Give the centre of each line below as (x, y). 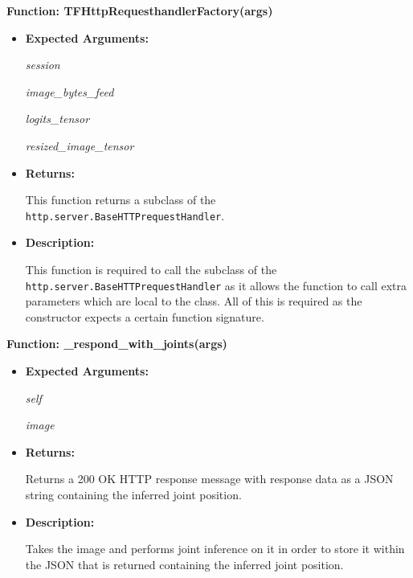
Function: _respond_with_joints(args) (117, 344)
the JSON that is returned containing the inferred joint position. (184, 564)
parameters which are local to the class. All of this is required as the (194, 301)
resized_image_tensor (80, 145)
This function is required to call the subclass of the (151, 269)
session (43, 65)
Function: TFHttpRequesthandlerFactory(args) (140, 10)
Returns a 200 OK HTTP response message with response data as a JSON (209, 479)
